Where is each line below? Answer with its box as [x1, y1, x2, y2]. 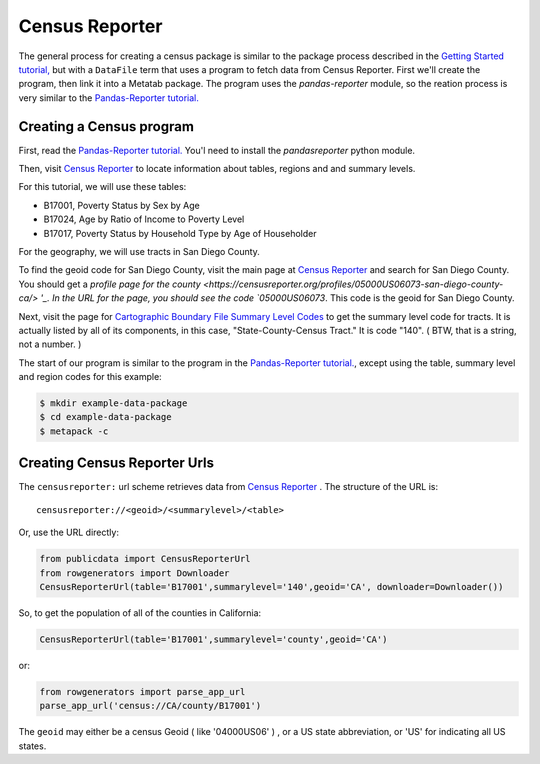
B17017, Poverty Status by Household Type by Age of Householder [43, 227, 317, 239]
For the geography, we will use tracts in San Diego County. [18, 245, 260, 257]
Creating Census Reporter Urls [18, 455, 215, 472]
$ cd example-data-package [39, 411, 172, 423]
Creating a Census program [18, 118, 195, 135]
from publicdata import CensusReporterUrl [39, 553, 251, 565]
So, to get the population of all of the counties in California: [18, 606, 262, 619]
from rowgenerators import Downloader [39, 567, 230, 579]
